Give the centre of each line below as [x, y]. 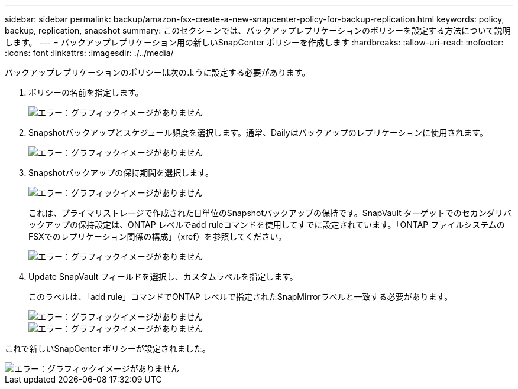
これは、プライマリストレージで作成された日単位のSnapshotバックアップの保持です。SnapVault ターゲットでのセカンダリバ [270, 213]
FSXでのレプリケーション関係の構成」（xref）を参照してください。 [158, 236]
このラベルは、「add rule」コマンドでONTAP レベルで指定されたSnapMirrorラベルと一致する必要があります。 [241, 297]
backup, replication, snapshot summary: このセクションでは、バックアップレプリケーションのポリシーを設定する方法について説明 [258, 30]
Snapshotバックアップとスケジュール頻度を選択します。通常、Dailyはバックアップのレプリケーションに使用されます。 [258, 133]
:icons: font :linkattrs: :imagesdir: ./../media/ [89, 53]
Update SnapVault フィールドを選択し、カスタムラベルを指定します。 [163, 277]
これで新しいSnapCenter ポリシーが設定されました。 [108, 349]
